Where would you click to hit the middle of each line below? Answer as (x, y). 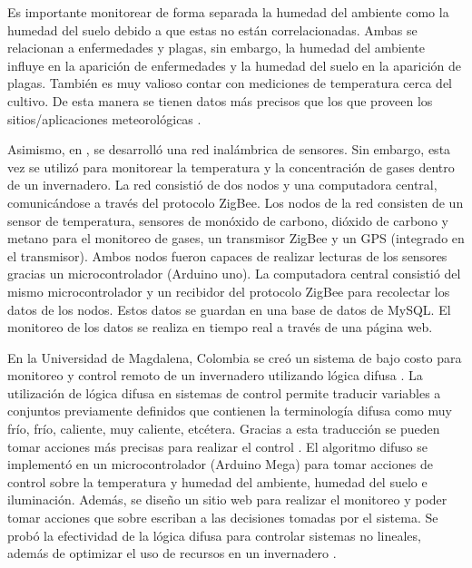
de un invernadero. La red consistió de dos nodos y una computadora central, (222, 185)
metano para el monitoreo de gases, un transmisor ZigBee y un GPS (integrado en (236, 238)
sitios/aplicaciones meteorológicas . (104, 118)
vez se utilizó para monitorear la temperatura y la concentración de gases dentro (231, 166)
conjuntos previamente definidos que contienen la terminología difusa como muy (230, 411)
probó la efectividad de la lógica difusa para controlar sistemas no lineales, (214, 535)
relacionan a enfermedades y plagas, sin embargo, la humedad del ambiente (216, 48)
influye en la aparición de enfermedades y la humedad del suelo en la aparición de (234, 65)
